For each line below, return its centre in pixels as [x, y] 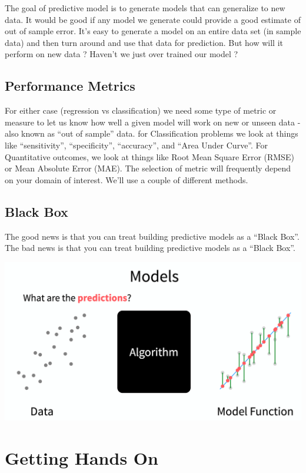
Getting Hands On [82, 457]
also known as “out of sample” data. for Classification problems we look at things [152, 133]
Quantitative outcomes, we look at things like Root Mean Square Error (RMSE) [149, 156]
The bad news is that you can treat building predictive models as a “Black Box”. [150, 248]
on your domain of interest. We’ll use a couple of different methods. [127, 179]
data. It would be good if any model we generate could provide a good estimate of [153, 19]
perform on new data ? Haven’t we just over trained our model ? [122, 54]
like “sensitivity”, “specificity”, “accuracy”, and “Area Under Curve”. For [137, 145]
